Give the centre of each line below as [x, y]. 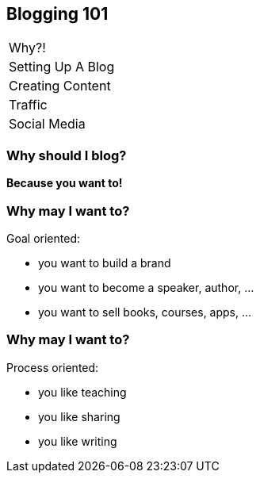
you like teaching [82, 392]
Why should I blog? [67, 155]
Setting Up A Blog [62, 67]
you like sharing [79, 416]
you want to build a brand [105, 262]
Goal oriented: [44, 238]
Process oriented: [53, 367]
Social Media [47, 124]
